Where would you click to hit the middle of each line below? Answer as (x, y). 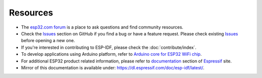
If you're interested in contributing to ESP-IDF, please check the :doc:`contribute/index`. (109, 47)
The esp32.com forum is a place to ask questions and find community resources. (102, 27)
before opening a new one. (48, 41)
